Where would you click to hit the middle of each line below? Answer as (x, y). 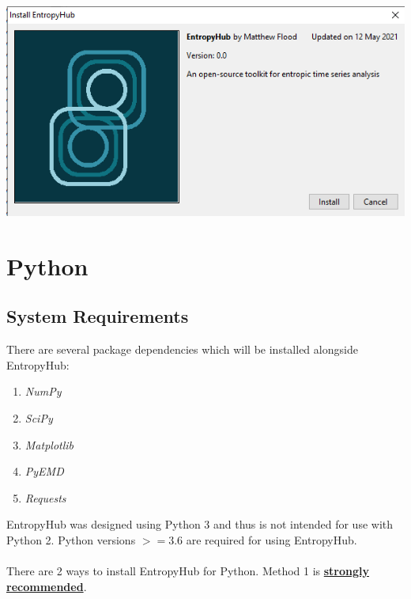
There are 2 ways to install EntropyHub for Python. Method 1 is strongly (188, 571)
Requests (45, 497)
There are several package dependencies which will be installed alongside (182, 349)
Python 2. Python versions (71, 539)
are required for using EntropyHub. (271, 539)
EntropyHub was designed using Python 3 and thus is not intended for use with (200, 524)
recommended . (47, 586)
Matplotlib (49, 444)
